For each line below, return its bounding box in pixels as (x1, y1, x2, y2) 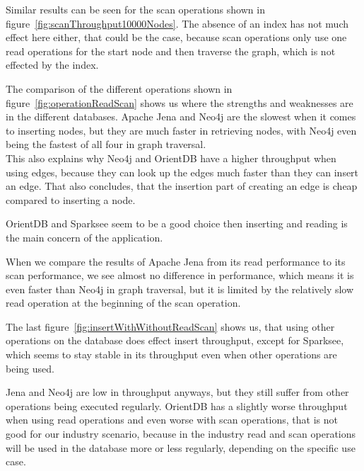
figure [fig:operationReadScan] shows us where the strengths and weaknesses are (6, 95, 353, 110)
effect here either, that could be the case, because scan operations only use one (6, 30, 347, 45)
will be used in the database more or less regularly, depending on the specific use (6, 440, 356, 455)
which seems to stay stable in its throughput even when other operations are (6, 347, 337, 362)
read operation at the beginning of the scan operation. (6, 295, 241, 310)
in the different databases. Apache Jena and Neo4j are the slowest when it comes (6, 109, 356, 124)
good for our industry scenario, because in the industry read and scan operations (6, 426, 356, 441)
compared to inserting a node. (6, 192, 136, 207)
